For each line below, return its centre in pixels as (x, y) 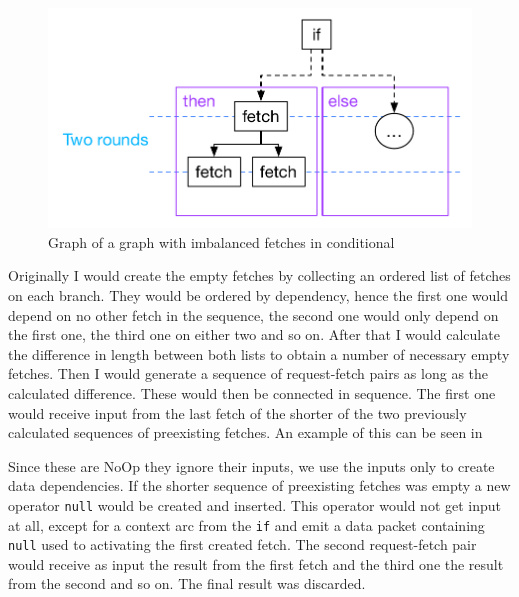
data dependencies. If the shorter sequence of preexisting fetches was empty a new (259, 485)
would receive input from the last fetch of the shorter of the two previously (237, 412)
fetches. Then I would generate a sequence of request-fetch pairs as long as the (248, 373)
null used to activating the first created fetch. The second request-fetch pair (242, 544)
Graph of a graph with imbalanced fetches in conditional (221, 241)
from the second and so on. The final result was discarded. (187, 583)
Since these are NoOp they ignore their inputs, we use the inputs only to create (251, 465)
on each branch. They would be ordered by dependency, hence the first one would (258, 294)
